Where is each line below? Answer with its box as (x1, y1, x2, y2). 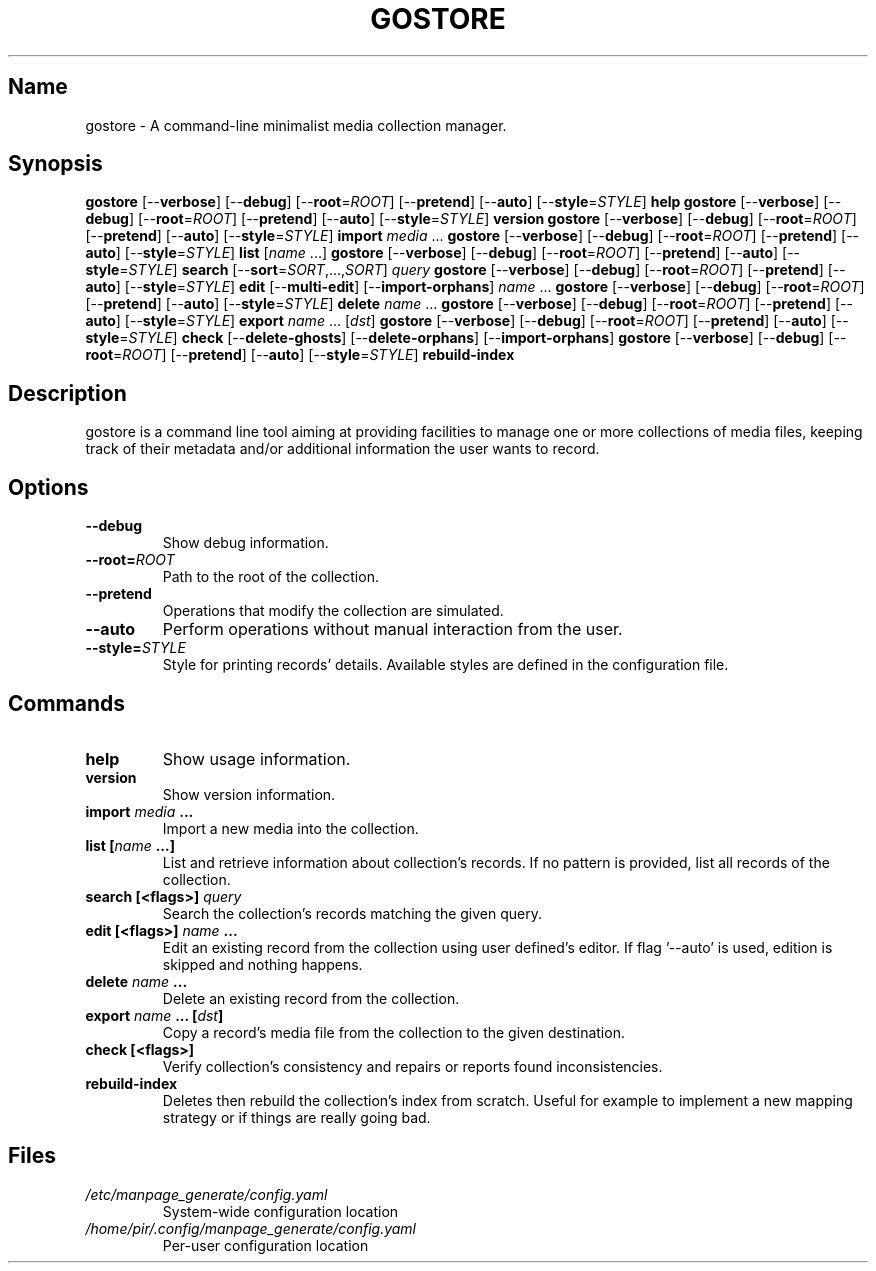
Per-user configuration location (162, 1236, 369, 1254)
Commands (8, 690, 126, 716)
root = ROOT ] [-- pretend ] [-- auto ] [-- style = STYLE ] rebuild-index (85, 346, 515, 364)
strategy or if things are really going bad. (162, 1108, 431, 1126)
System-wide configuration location (162, 1202, 399, 1220)
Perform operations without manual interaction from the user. (162, 619, 623, 640)
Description (8, 380, 127, 406)
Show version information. (162, 785, 336, 803)
